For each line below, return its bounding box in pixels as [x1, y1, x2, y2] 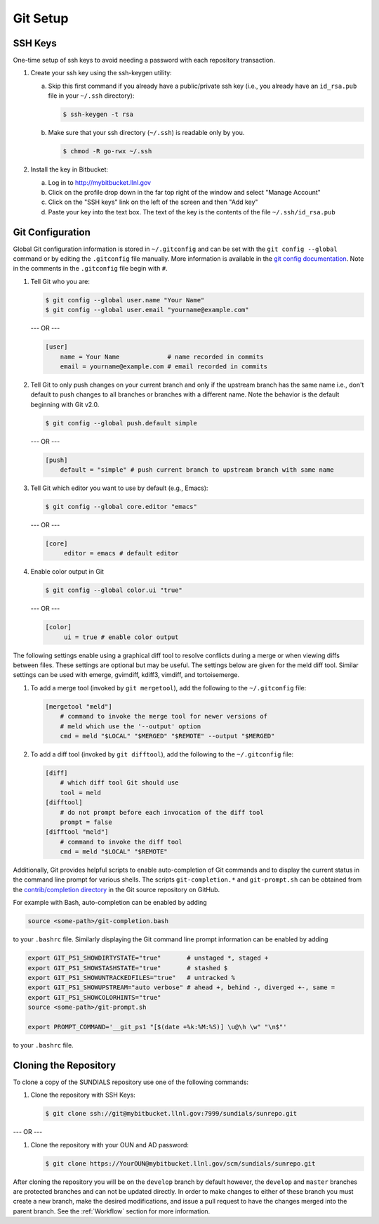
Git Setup [13, 11, 69, 26]
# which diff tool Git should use [60, 779, 179, 787]
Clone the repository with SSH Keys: [30, 1090, 136, 1100]
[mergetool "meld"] [45, 702, 112, 710]
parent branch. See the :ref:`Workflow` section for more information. [13, 1206, 211, 1216]
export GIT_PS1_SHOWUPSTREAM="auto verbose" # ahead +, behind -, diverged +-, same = [27, 984, 335, 991]
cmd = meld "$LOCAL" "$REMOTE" [60, 848, 168, 856]
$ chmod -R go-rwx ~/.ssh [62, 148, 152, 155]
